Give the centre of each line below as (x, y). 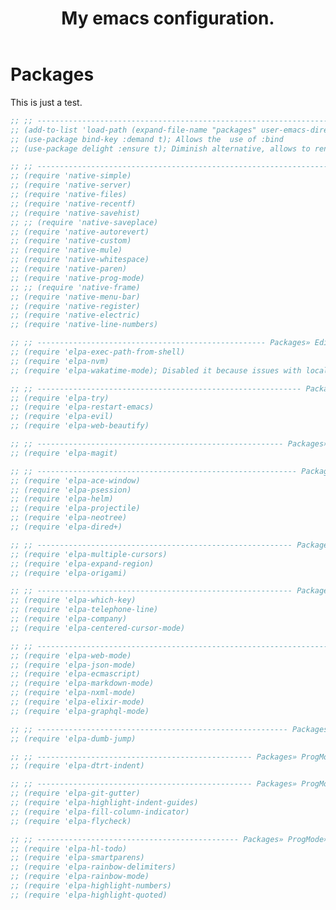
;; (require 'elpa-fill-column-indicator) (100, 812)
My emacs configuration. (168, 18)
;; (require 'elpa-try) (60, 398)
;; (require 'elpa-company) (69, 619)
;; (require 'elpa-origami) (69, 573)
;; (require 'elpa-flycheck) (71, 821)
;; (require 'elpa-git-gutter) (75, 793)
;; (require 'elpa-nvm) (60, 361)
